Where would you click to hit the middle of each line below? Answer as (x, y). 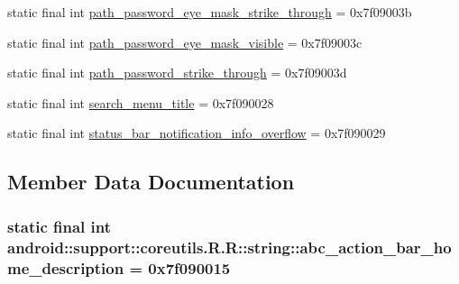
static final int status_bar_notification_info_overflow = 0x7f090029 (197, 133)
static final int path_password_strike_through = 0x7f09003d (177, 73)
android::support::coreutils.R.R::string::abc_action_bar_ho (229, 247)
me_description (66, 267)
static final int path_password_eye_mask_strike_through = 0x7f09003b (210, 12)
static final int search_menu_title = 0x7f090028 (141, 102)
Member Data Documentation (151, 182)
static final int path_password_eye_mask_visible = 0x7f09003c (185, 42)
